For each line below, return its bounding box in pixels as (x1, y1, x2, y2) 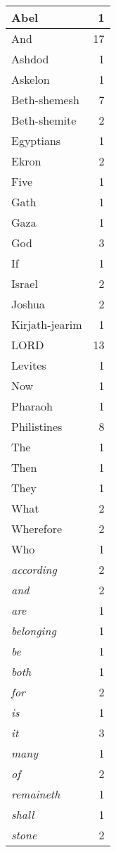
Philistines (11, 418, 63, 434)
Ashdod (11, 51, 49, 67)
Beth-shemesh (11, 92, 79, 108)
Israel (11, 275, 38, 292)
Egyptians (11, 132, 61, 149)
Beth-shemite (11, 112, 77, 128)
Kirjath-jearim (11, 316, 82, 332)
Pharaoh (11, 398, 53, 414)
